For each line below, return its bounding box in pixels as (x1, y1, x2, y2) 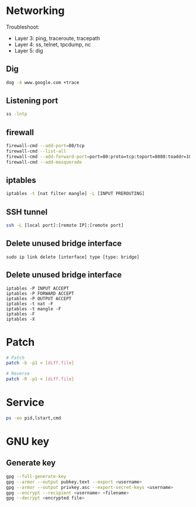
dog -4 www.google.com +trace (6, 79, 80, 85)
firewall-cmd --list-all (6, 148, 66, 154)
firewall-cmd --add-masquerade (6, 159, 82, 165)
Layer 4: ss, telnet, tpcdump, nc (14, 41, 92, 48)
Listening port (6, 96, 58, 106)
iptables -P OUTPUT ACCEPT (6, 296, 72, 301)
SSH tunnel (6, 207, 48, 217)
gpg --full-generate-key (6, 473, 66, 480)
